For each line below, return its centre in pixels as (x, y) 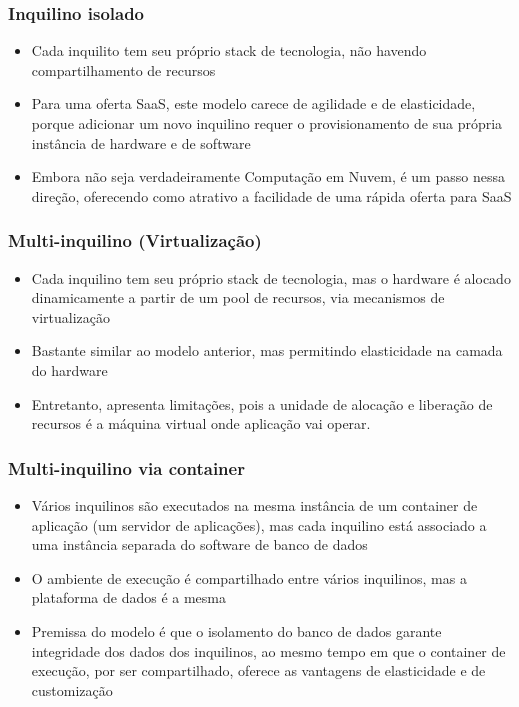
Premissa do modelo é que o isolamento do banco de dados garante (236, 630)
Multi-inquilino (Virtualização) (135, 240)
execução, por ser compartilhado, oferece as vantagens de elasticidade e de (258, 670)
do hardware (69, 369)
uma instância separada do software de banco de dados (199, 544)
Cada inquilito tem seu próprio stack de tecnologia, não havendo (229, 50)
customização (72, 689)
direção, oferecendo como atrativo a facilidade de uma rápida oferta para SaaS (271, 195)
